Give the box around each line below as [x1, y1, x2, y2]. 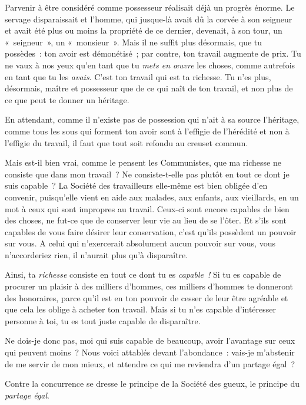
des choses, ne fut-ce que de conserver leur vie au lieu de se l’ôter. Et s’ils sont [5, 214, 287, 226]
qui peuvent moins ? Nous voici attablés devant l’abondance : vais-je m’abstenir [5, 346, 295, 358]
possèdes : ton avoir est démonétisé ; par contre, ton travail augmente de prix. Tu [5, 47, 301, 60]
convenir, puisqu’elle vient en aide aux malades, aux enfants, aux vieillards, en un [5, 190, 299, 203]
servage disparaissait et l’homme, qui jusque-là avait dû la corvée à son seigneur [5, 12, 292, 25]
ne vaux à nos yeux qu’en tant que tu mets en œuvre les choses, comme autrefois [5, 58, 295, 71]
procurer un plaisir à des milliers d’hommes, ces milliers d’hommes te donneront [5, 280, 294, 292]
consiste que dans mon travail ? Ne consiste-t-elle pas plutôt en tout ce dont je [5, 167, 290, 180]
